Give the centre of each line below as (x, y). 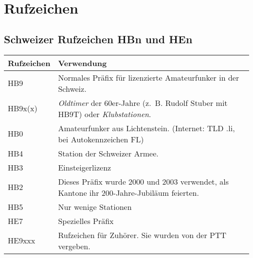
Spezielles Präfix (86, 221)
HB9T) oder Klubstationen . (105, 114)
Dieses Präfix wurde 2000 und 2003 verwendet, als (144, 181)
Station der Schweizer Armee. (108, 153)
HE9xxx (22, 241)
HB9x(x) (23, 108)
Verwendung (82, 63)
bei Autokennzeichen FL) (101, 139)
